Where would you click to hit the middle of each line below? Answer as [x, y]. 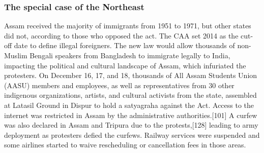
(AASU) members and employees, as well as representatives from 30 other [119, 85]
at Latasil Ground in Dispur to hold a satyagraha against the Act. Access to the [129, 105]
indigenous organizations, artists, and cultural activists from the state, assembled [130, 95]
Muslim [16, 55]
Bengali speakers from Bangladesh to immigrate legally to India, [130, 55]
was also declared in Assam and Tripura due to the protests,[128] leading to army [131, 125]
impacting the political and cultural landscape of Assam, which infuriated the [125, 65]
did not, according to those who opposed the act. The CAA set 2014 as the [121, 35]
